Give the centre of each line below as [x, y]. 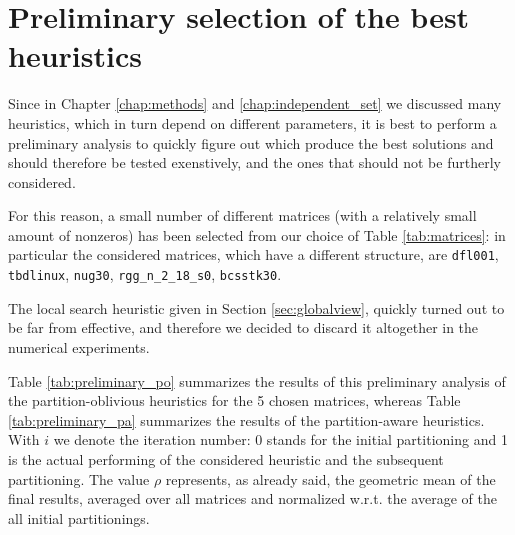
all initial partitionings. [79, 517]
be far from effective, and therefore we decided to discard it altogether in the [243, 327]
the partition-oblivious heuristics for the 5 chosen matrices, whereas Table [234, 400]
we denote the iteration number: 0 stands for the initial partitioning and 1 [280, 439]
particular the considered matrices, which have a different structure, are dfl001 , [253, 254]
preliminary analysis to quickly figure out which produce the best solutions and [251, 142]
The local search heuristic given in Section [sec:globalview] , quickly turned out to [256, 307]
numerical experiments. [79, 346]
